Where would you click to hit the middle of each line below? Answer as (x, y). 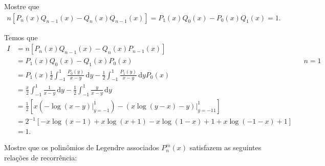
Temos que (21, 37)
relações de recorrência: (41, 157)
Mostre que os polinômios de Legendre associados (82, 147)
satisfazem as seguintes (225, 147)
